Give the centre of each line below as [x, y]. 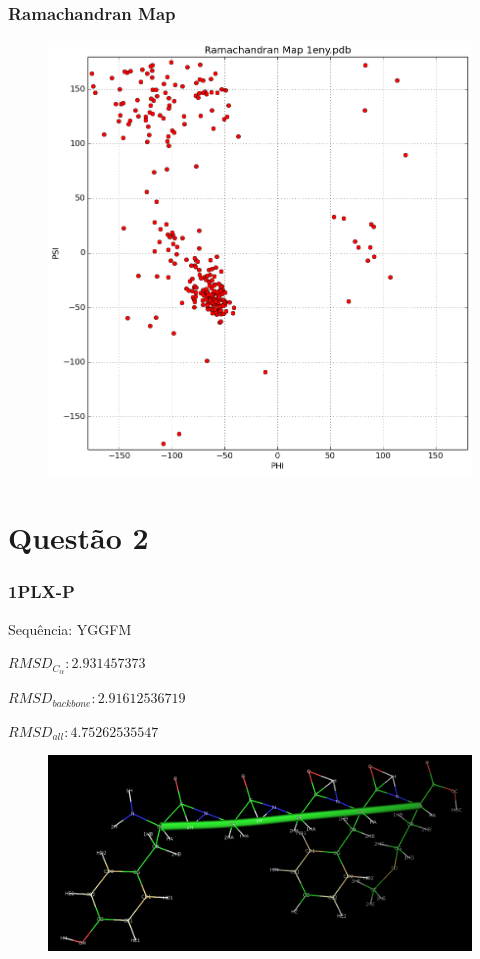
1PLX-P [41, 591]
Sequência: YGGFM [70, 628]
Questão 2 [78, 537]
